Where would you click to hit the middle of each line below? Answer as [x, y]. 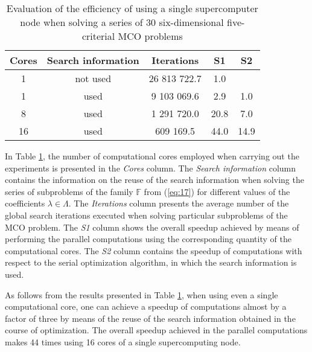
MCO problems [150, 36]
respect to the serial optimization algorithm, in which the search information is [151, 262]
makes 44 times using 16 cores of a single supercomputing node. [123, 341]
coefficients [25, 203]
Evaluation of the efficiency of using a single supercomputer [132, 8]
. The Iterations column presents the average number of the [179, 203]
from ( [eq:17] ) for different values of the [217, 191]
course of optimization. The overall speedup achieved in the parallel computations [156, 330]
